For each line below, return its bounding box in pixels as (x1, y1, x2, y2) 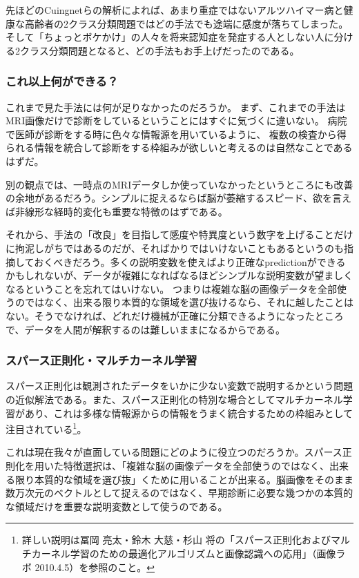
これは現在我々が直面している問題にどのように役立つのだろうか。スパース (6, 445, 342, 459)
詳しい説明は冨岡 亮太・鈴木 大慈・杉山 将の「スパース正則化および (21, 532, 331, 547)
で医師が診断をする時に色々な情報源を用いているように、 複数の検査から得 (6, 126, 347, 141)
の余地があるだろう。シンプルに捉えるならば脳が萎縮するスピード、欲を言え (6, 191, 351, 205)
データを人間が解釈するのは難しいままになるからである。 (24, 322, 285, 336)
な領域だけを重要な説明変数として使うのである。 (6, 499, 228, 513)
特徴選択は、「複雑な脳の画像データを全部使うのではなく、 (63, 458, 329, 472)
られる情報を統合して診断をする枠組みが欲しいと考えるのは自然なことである (6, 140, 353, 155)
